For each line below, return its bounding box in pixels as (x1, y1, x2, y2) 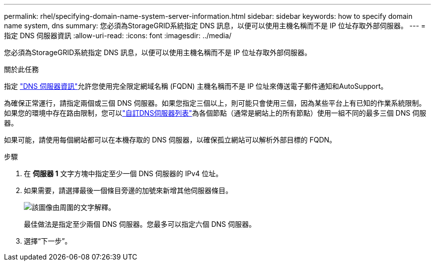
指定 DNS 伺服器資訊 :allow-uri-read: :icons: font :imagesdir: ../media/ (4, 31, 232, 40)
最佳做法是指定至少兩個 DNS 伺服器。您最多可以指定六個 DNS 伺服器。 (24, 220, 256, 228)
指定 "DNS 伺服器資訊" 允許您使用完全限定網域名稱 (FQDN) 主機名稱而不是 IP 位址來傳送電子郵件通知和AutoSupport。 (4, 82, 388, 90)
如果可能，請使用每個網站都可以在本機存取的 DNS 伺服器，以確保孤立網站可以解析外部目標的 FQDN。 (4, 135, 337, 144)
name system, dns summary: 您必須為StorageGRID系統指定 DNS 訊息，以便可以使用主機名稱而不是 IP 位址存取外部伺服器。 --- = (4, 21, 426, 30)
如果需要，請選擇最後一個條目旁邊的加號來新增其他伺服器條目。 (24, 186, 232, 195)
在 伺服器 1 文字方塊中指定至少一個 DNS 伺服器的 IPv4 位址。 (24, 169, 223, 178)
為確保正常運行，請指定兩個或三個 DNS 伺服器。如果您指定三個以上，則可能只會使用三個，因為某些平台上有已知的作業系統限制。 (4, 99, 426, 107)
